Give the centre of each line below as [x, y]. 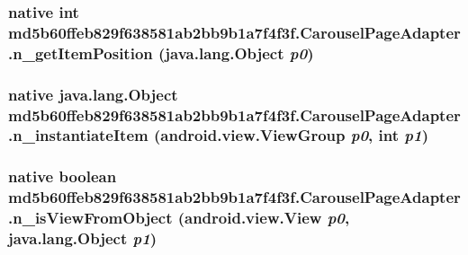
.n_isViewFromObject [90, 218]
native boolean [63, 176]
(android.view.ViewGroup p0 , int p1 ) [291, 135]
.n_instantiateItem [78, 135]
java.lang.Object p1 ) [83, 238]
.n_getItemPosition [81, 53]
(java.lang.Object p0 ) [236, 53]
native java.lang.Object [93, 94]
